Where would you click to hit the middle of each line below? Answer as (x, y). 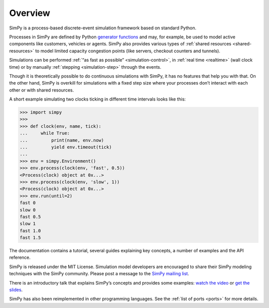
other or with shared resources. (42, 90)
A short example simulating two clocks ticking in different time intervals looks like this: (98, 99)
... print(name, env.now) (62, 140)
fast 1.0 (30, 231)
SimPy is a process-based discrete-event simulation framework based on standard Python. (103, 28)
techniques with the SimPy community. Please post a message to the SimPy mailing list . (99, 274)
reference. (20, 257)
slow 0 (28, 210)
